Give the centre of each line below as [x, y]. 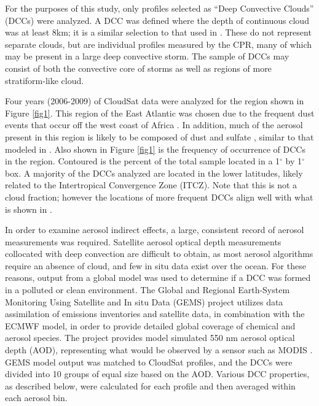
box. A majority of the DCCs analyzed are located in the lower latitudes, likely [154, 173]
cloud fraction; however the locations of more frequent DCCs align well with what [159, 197]
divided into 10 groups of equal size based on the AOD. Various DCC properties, [157, 374]
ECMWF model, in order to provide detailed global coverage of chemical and [150, 325]
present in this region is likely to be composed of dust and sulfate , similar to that [159, 136]
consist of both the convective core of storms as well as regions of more [138, 68]
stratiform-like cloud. [45, 80]
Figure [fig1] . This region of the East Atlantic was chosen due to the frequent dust [160, 113]
